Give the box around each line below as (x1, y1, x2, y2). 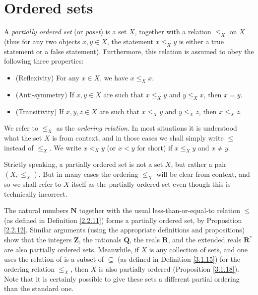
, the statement (107, 36, 153, 46)
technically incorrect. (4, 188, 67, 199)
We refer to (4, 123, 38, 133)
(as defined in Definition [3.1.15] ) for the (118, 254, 240, 264)
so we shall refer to (4, 179, 62, 189)
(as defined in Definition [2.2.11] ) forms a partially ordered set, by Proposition (4, 215, 242, 225)
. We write (49, 142, 81, 152)
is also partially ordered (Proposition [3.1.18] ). (98, 263, 239, 274)
